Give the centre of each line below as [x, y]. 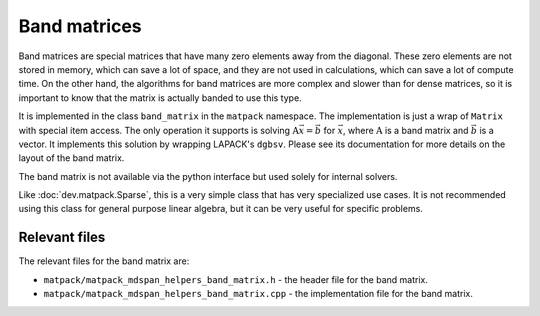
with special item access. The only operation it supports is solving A [159, 130]
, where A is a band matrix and [405, 130]
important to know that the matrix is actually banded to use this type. [160, 97]
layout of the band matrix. [71, 158]
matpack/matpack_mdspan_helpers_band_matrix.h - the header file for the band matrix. [236, 279]
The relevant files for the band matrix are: [104, 261]
